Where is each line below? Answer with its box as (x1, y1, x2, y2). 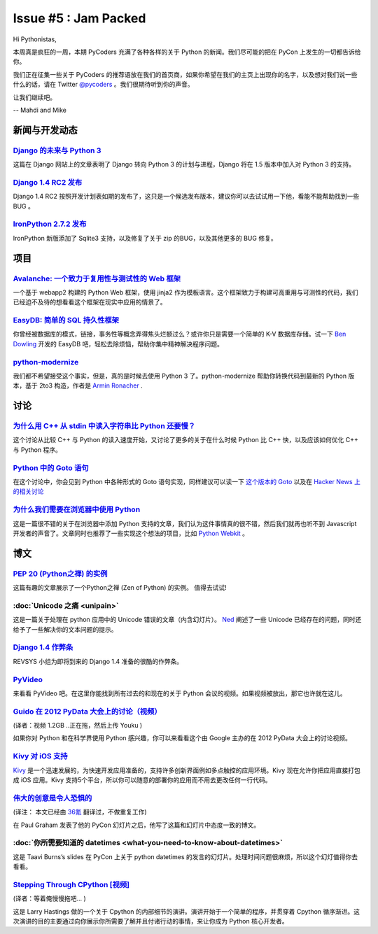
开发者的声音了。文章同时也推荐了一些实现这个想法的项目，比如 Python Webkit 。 (13, 529, 248, 537)
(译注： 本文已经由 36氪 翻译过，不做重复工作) (13, 808, 147, 816)
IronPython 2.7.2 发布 (13, 219, 87, 229)
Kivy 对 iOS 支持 (13, 751, 68, 761)
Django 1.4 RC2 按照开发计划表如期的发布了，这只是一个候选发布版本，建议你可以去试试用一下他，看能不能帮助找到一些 (13, 192, 360, 201)
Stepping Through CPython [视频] (13, 879, 129, 889)
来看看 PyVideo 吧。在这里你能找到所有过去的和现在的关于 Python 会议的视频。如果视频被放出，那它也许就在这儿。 (13, 689, 346, 698)
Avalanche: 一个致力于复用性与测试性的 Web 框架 (13, 274, 181, 283)
